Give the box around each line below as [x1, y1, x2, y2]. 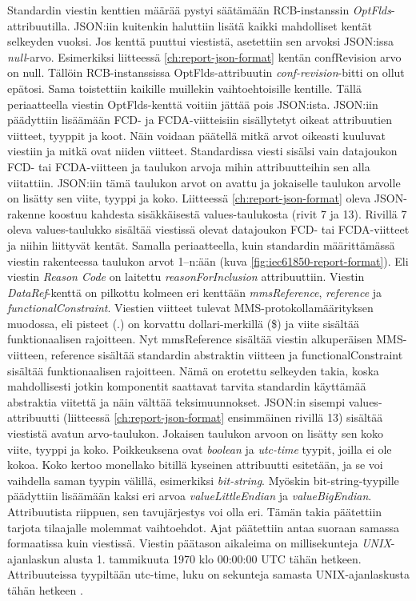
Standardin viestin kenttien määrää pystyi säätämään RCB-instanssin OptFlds [7, 2, 391, 18]
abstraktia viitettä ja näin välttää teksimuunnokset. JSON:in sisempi [7, 393, 346, 410]
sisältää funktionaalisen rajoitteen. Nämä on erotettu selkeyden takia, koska [7, 362, 379, 379]
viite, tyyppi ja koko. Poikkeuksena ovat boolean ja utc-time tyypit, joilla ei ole [7, 440, 392, 457]
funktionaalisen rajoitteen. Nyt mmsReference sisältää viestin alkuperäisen [7, 331, 373, 347]
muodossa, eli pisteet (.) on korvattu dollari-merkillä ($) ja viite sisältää [7, 315, 359, 331]
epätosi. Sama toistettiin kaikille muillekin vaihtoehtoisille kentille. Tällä [7, 79, 362, 96]
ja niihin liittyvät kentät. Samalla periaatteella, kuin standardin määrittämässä [7, 236, 395, 253]
